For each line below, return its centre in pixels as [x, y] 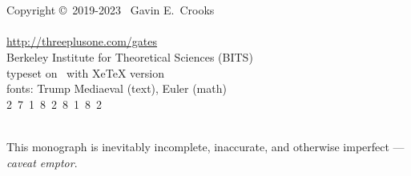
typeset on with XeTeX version [85, 72]
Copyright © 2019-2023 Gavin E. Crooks [111, 10]
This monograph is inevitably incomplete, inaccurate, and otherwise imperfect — [205, 146]
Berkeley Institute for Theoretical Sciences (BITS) [130, 56]
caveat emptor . [42, 162]
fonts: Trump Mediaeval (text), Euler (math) [117, 88]
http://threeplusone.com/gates [82, 41]
